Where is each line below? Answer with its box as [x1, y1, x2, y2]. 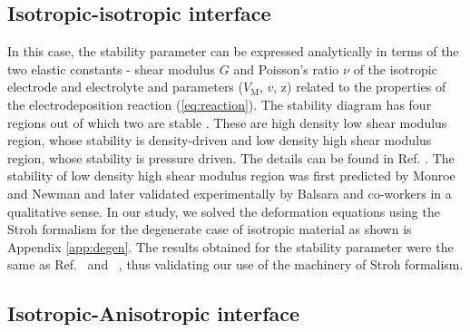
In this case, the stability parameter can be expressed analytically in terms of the [7, 42, 459, 61]
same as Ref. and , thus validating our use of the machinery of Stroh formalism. [7, 255, 464, 274]
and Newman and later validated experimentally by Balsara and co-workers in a [7, 183, 452, 202]
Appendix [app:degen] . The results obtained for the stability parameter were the [7, 237, 454, 256]
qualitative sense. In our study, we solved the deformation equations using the [7, 201, 440, 220]
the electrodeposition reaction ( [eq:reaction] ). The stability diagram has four [7, 94, 432, 113]
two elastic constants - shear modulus [7, 59, 216, 78]
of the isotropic [353, 59, 437, 78]
